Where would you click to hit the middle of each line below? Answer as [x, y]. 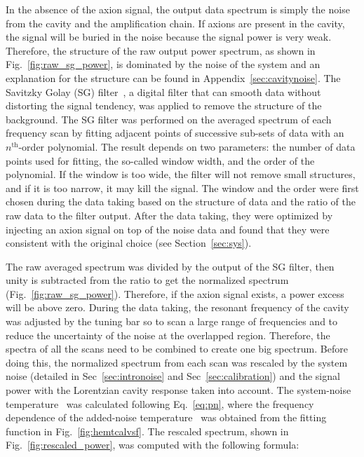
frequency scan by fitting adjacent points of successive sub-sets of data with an [175, 133]
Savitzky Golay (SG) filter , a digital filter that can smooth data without [163, 91]
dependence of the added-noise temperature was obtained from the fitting [166, 417]
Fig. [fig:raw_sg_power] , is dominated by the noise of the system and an [163, 64]
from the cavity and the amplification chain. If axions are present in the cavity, [175, 23]
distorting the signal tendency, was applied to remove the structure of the [164, 105]
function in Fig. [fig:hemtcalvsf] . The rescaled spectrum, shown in [147, 431]
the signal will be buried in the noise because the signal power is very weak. [169, 37]
